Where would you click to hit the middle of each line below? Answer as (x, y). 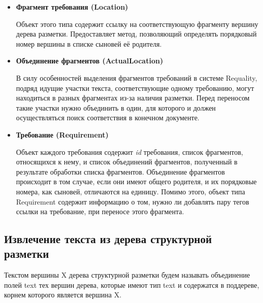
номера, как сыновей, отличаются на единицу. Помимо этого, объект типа (130, 191)
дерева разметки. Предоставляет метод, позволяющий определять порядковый (136, 34)
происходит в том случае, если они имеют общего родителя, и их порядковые (136, 181)
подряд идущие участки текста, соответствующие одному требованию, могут (135, 88)
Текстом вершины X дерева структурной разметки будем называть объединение (127, 275)
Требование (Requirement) (62, 134)
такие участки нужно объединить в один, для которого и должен (116, 107)
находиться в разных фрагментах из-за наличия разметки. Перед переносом (133, 98)
